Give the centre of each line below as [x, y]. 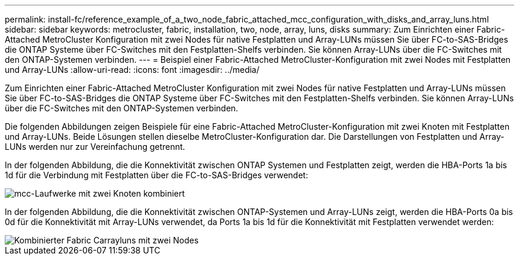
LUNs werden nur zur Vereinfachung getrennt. [95, 147]
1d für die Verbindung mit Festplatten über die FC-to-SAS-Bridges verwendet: [156, 175]
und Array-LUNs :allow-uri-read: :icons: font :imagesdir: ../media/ [132, 70]
